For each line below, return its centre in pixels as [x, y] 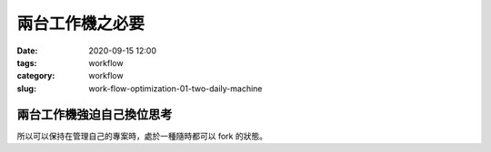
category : [36, 76]
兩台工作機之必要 [81, 24]
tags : [27, 62]
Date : [27, 51]
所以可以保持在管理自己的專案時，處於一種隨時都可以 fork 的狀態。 [142, 136]
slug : [26, 88]
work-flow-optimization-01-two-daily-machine [175, 88]
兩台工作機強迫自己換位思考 [95, 114]
